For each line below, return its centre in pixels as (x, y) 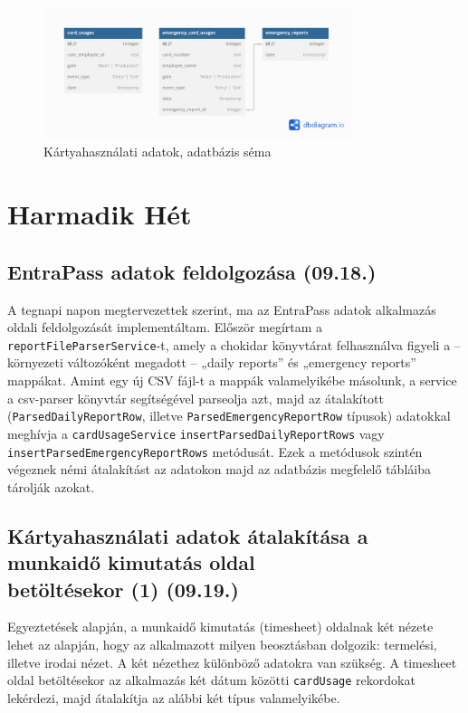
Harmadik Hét (100, 214)
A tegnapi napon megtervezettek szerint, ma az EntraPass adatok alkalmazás (222, 309)
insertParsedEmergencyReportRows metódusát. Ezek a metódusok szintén (215, 451)
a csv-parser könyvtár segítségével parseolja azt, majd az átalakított (196, 398)
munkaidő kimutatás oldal (131, 562)
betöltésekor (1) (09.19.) (123, 589)
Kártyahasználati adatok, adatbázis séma (158, 152)
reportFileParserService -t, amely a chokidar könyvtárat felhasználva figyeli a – (234, 344)
